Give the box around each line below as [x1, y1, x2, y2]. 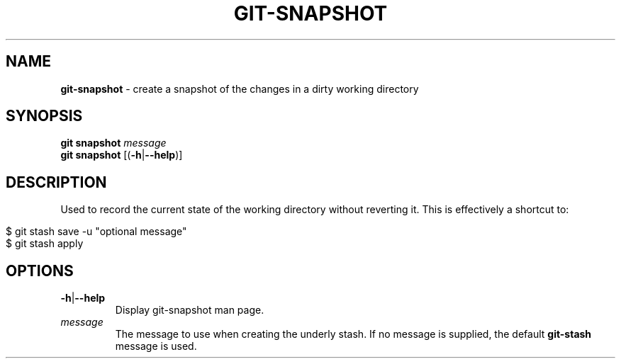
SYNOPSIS [6, 107, 83, 125]
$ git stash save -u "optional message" [6, 225, 187, 238]
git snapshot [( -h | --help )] [60, 149, 183, 161]
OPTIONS [6, 261, 74, 280]
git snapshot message [60, 137, 167, 149]
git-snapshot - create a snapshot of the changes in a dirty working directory [60, 82, 419, 95]
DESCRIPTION [6, 173, 107, 191]
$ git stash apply [6, 237, 84, 250]
